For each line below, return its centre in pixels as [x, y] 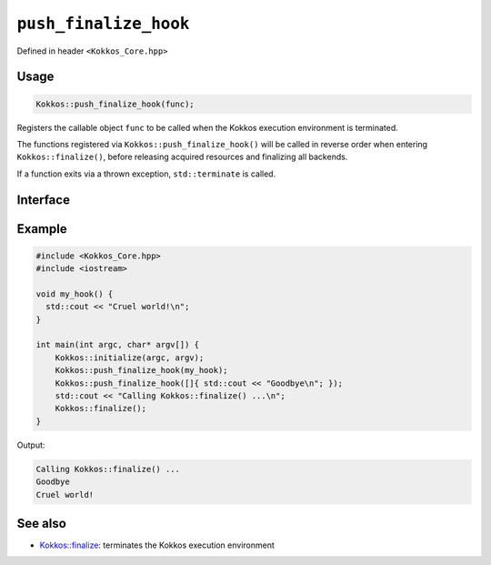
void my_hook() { [75, 294]
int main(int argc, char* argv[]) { [118, 345]
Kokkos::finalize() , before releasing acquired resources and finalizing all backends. [182, 157]
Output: [31, 445]
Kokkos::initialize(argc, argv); [130, 358]
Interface [43, 200]
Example [42, 229]
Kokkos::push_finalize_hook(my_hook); [141, 370]
